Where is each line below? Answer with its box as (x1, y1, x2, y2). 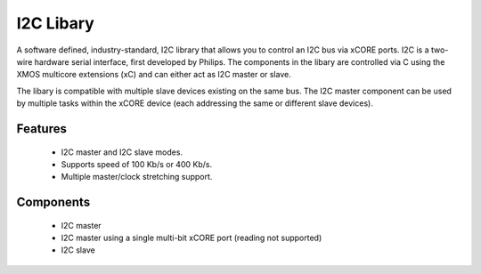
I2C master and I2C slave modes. (61, 147, 183, 157)
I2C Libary (16, 13, 95, 33)
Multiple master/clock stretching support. (61, 172, 213, 182)
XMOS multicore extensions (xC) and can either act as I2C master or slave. (16, 69, 291, 80)
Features (16, 121, 67, 136)
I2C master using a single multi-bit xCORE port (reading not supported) (61, 232, 322, 244)
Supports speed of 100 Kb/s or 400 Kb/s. (61, 158, 213, 169)
